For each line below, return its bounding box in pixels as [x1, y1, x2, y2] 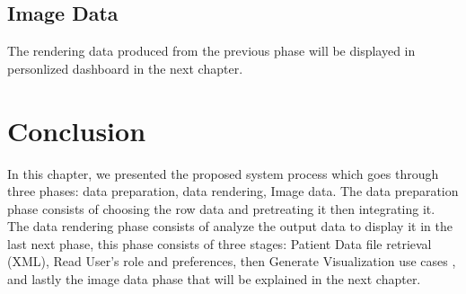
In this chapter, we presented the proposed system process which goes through [7, 164, 439, 183]
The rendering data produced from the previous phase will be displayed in [7, 41, 416, 60]
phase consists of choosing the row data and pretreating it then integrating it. [7, 199, 435, 218]
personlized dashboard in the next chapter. [7, 58, 243, 77]
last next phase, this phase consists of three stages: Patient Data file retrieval [7, 234, 432, 253]
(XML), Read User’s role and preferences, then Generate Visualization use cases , [7, 252, 456, 271]
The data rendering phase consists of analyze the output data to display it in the [7, 217, 453, 236]
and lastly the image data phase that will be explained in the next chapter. [7, 270, 421, 289]
